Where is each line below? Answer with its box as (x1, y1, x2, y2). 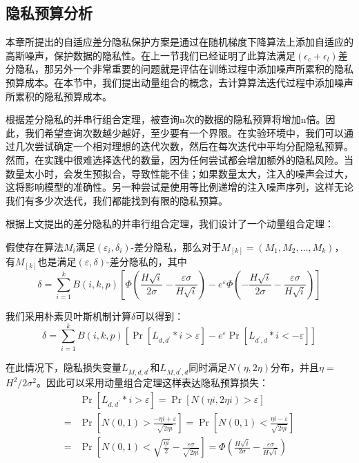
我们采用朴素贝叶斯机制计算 (6, 308, 131, 323)
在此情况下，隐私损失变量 (6, 359, 122, 374)
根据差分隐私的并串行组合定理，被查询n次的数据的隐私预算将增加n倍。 (6, 112, 326, 126)
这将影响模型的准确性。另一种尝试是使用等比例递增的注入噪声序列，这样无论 (6, 180, 353, 194)
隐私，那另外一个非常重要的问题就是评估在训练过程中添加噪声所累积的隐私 (14, 62, 353, 76)
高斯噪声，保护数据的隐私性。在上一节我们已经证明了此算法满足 (6, 48, 295, 62)
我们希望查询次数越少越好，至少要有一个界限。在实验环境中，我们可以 (24, 125, 344, 140)
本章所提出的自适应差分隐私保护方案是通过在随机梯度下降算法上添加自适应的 (6, 35, 353, 49)
